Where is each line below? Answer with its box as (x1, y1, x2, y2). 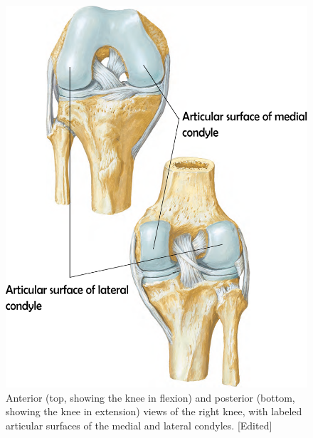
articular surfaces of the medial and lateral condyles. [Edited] (6, 417, 272, 432)
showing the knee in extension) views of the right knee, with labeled (6, 404, 302, 419)
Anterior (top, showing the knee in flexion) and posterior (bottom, (6, 390, 295, 405)
